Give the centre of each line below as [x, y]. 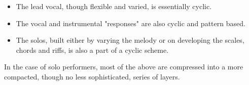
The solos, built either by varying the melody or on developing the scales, [130, 40]
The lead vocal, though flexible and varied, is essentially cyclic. [114, 6]
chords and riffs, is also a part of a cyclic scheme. [92, 50]
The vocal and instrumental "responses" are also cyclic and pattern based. [131, 23]
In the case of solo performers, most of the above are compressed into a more [124, 67]
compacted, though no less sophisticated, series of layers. [92, 76]
